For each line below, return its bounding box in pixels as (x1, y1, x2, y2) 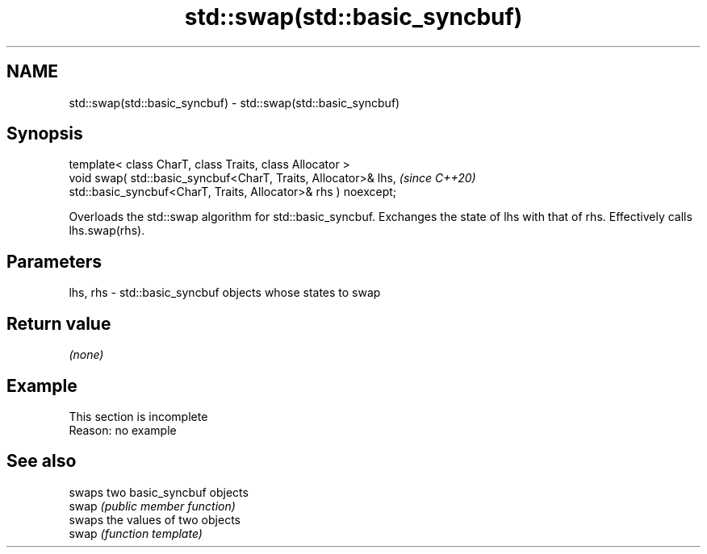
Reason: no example (69, 423, 177, 437)
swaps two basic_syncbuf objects (69, 485, 249, 499)
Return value (6, 313, 111, 334)
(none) (69, 348, 104, 362)
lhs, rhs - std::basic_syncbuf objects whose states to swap (69, 285, 381, 300)
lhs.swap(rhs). (69, 223, 145, 238)
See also (6, 451, 77, 472)
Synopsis (6, 123, 83, 144)
